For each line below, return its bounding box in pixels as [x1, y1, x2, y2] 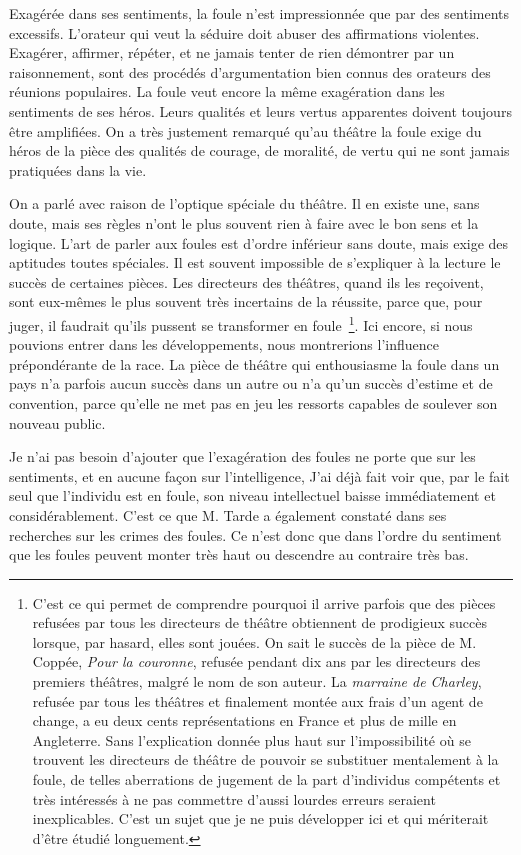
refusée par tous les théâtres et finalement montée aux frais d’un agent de [32, 690, 483, 711]
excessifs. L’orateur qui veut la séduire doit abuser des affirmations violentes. [9, 22, 480, 43]
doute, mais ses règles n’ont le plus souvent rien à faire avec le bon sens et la [9, 212, 479, 233]
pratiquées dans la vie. [9, 159, 147, 180]
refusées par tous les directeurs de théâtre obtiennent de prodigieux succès [32, 612, 487, 633]
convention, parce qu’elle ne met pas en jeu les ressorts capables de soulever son [9, 392, 498, 413]
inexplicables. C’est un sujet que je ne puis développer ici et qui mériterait [32, 808, 489, 829]
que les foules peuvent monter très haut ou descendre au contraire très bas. [9, 544, 469, 565]
